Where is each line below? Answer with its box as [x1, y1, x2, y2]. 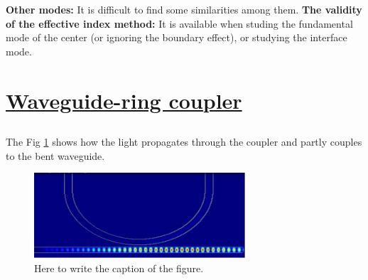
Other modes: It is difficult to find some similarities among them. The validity [6, 2, 362, 16]
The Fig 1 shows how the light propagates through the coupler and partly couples [6, 134, 362, 149]
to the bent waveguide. [6, 148, 105, 163]
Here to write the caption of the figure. [34, 260, 204, 275]
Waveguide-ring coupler [6, 85, 242, 114]
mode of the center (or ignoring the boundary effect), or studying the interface [6, 30, 347, 45]
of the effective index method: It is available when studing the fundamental [6, 16, 353, 31]
